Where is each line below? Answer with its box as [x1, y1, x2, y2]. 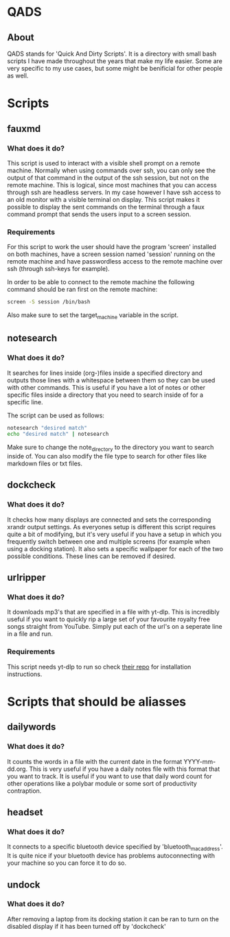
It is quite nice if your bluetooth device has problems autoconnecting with [7, 852, 215, 860]
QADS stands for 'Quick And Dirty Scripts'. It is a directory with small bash [7, 49, 217, 58]
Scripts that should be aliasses [7, 694, 187, 709]
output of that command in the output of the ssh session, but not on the [7, 173, 209, 182]
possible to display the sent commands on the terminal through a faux [7, 203, 205, 211]
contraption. [7, 787, 42, 795]
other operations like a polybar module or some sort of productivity [7, 779, 197, 787]
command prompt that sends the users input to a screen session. [7, 210, 192, 218]
